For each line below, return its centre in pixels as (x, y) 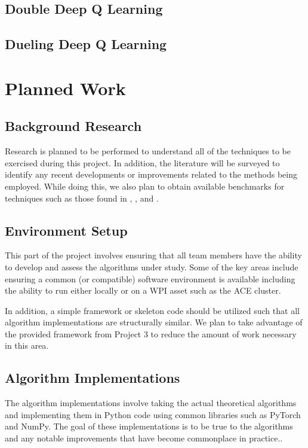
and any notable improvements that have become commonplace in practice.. (144, 438)
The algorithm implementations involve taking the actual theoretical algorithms (151, 403)
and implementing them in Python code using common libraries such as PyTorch (153, 414)
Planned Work (65, 88)
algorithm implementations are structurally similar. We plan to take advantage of (154, 322)
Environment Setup (66, 230)
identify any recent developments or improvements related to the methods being (151, 174)
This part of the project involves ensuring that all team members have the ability (153, 255)
